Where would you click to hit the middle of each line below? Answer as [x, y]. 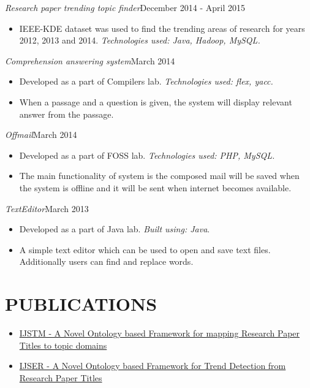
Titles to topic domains [63, 345]
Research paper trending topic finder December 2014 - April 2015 [125, 7]
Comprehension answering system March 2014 [90, 60]
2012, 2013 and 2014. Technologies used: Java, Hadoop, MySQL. [140, 40]
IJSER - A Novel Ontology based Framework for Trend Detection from [153, 366]
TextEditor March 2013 [47, 208]
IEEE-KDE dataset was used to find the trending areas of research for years [162, 28]
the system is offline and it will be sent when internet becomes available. [155, 187]
